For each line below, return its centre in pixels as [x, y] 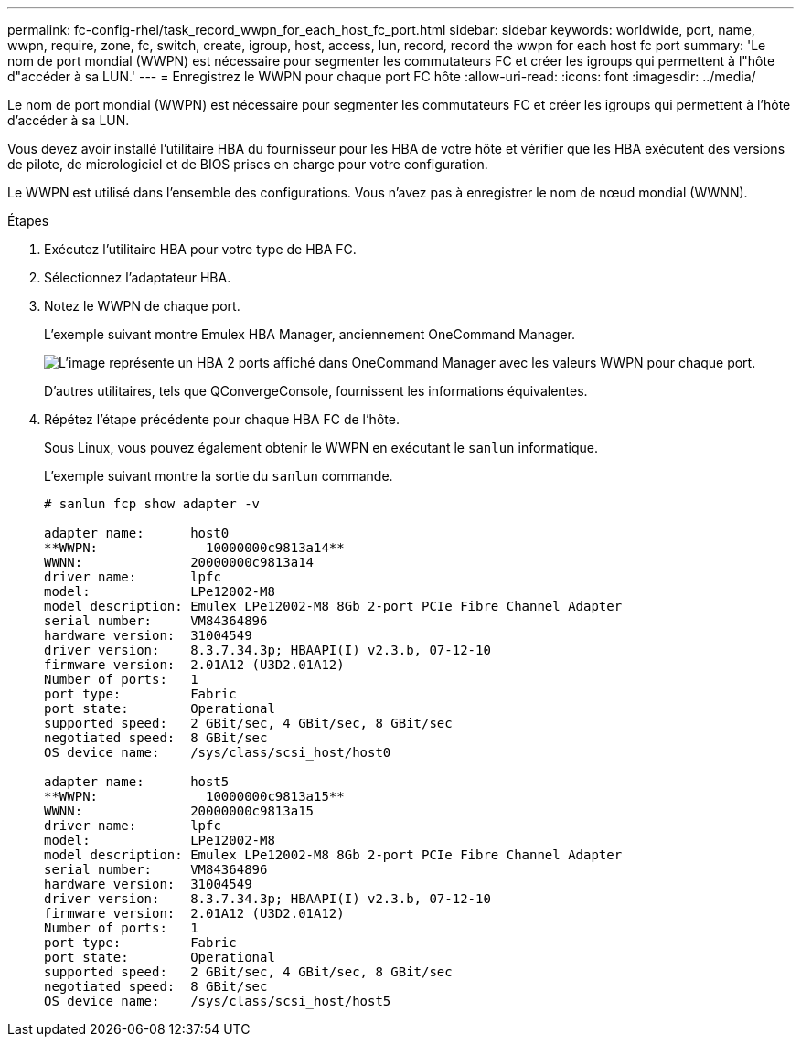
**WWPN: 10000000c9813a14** [194, 548]
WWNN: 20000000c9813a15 [179, 811]
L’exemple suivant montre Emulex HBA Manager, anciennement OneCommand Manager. [310, 334]
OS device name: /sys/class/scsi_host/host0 [218, 752]
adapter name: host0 [137, 533]
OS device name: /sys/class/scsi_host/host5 [218, 1001]
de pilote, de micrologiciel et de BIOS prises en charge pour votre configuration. [248, 164]
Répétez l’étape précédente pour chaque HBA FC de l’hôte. [222, 419]
